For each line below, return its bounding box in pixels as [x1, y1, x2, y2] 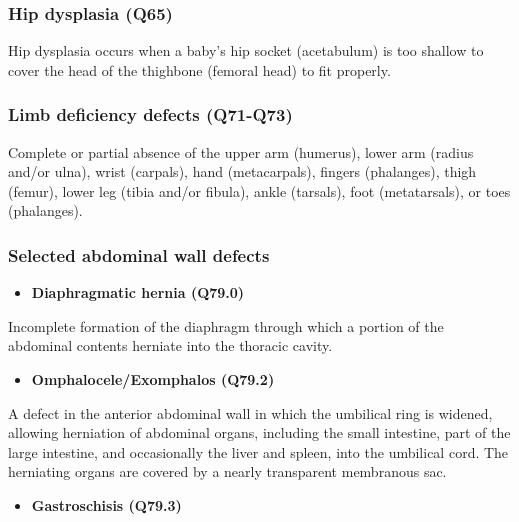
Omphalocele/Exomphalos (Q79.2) [31, 369, 275, 389]
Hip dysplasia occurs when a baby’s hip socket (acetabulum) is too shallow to [8, 40, 484, 61]
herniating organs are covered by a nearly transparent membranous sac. [8, 461, 447, 482]
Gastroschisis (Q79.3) [31, 494, 182, 515]
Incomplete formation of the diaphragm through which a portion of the [8, 315, 444, 336]
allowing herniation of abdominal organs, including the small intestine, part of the [8, 422, 511, 443]
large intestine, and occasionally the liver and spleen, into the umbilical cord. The [8, 441, 509, 462]
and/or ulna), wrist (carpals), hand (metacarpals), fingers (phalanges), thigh [8, 161, 477, 182]
